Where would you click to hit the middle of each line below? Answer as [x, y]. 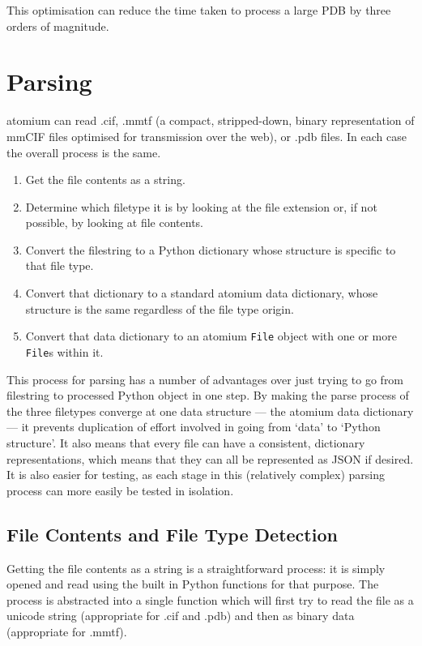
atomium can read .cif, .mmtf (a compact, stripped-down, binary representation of [211, 120]
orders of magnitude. [58, 26]
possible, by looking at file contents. [114, 222]
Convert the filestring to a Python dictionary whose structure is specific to [211, 249]
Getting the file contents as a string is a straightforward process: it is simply [196, 568]
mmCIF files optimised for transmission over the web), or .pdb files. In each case [207, 136]
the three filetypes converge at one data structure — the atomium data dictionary [210, 411]
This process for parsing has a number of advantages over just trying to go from [205, 379]
